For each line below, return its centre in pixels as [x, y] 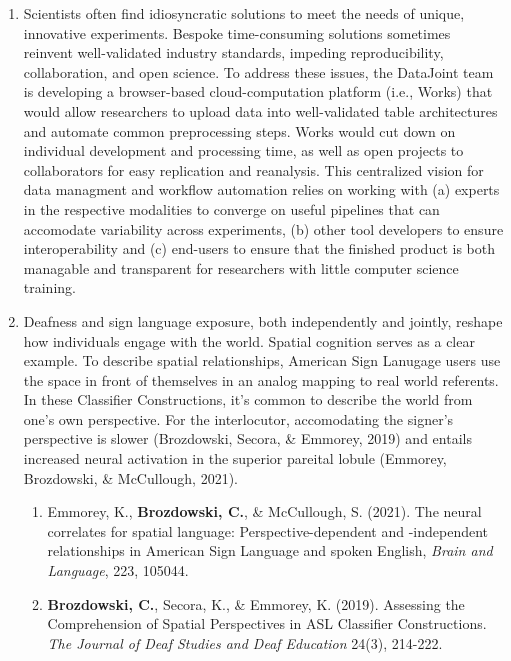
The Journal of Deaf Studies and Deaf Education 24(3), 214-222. [245, 642]
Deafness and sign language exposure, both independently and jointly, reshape [263, 320]
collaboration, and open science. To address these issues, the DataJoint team [258, 71]
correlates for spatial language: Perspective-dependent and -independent [268, 530]
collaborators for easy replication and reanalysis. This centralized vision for [253, 169]
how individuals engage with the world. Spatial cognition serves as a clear [249, 340]
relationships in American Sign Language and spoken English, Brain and [270, 550]
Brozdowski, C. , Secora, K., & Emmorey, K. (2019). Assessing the [256, 603]
